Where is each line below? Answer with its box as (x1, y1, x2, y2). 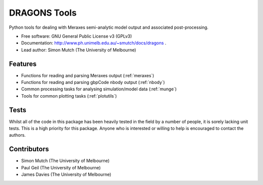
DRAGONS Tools (9, 7, 77, 18)
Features (9, 60, 37, 68)
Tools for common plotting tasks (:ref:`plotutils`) (21, 93, 117, 99)
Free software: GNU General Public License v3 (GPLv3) (21, 33, 132, 39)
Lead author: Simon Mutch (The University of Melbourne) (21, 47, 136, 53)
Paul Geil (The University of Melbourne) (21, 164, 101, 170)
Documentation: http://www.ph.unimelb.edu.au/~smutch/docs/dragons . (21, 40, 167, 46)
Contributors (9, 145, 49, 153)
